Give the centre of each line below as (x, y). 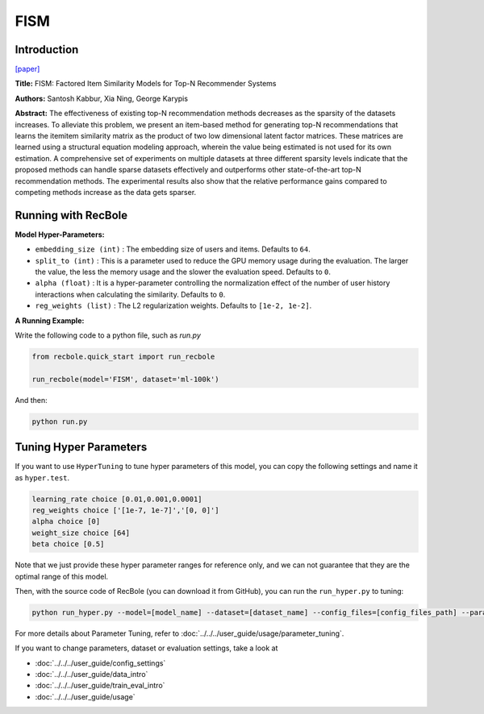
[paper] (27, 69)
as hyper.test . (42, 477)
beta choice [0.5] (68, 544)
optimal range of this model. (62, 576)
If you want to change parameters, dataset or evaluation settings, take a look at (146, 648)
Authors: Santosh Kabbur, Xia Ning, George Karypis (102, 98)
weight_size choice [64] (81, 533)
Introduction (47, 50)
